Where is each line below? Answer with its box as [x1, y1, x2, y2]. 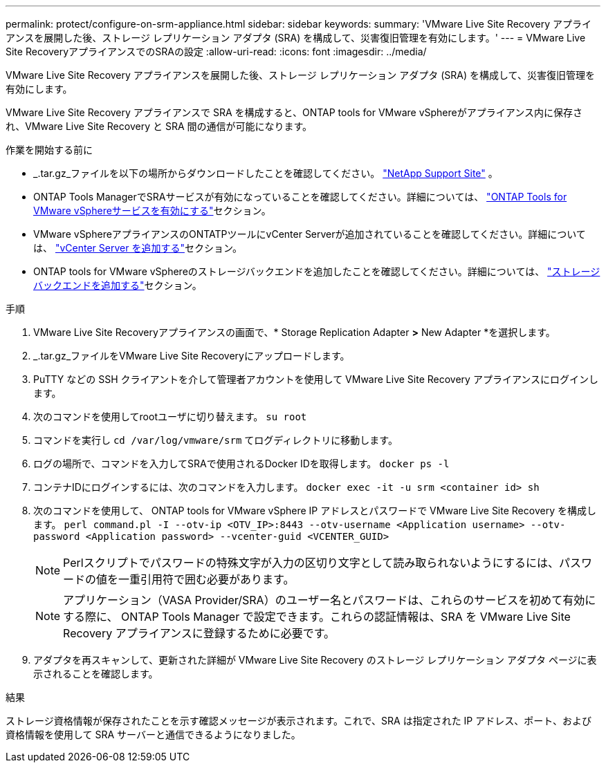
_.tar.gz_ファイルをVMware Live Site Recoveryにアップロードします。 [33, 350, 350, 362]
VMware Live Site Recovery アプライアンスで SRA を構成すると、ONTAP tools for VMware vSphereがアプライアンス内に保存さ [6, 106, 582, 118]
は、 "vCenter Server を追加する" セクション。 [33, 242, 243, 254]
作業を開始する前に [6, 144, 93, 156]
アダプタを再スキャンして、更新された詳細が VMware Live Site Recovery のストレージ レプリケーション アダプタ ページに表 [33, 654, 597, 666]
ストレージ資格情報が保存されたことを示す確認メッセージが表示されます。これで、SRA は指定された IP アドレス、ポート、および [6, 715, 591, 727]
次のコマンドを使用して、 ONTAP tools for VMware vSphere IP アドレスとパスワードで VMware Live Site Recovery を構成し [33, 505, 596, 516]
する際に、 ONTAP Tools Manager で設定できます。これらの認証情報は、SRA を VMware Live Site [63, 610, 571, 624]
